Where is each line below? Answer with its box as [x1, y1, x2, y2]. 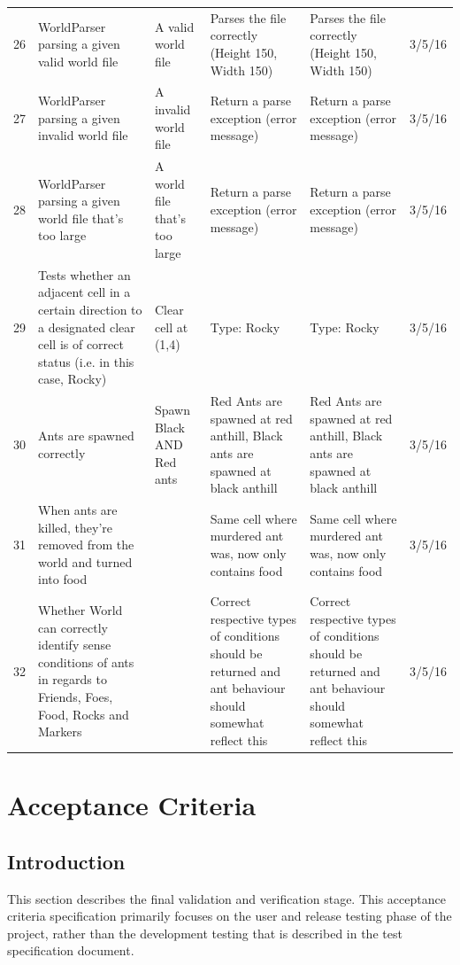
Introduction [7, 847, 126, 875]
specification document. [7, 941, 134, 960]
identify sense [38, 635, 111, 654]
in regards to [38, 670, 107, 689]
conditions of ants [38, 652, 134, 671]
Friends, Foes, [38, 688, 113, 706]
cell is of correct [38, 335, 124, 354]
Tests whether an [38, 265, 131, 284]
